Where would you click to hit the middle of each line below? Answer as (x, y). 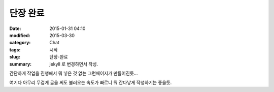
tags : (15, 50)
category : (20, 43)
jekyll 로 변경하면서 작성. (74, 64)
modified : (20, 35)
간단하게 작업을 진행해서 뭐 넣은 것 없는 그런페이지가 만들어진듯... (74, 73)
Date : (15, 28)
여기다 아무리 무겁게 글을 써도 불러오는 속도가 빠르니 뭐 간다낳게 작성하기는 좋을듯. (91, 83)
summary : (21, 64)
